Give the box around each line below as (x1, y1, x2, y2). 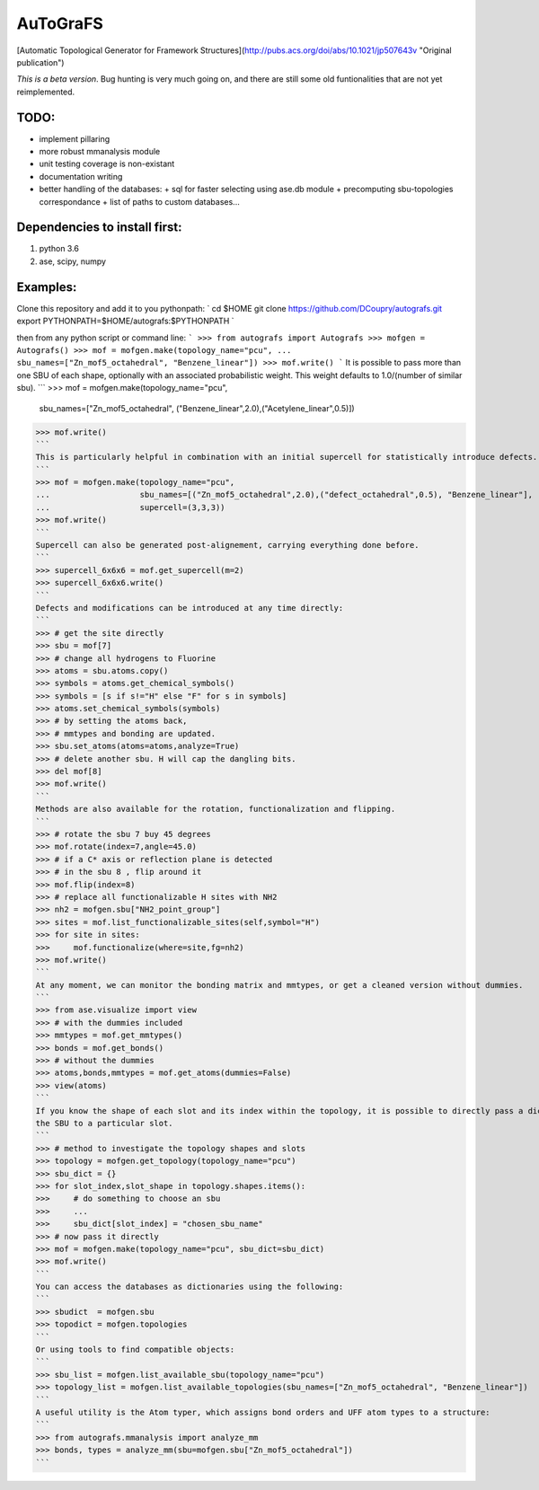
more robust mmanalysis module (39, 146, 161, 157)
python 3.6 (39, 243, 80, 254)
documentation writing (39, 171, 123, 181)
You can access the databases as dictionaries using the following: (35, 1282, 344, 1292)
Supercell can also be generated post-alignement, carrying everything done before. (35, 540, 420, 551)
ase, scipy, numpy (39, 256, 107, 267)
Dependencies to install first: (16, 220, 183, 235)
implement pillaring (39, 133, 110, 144)
